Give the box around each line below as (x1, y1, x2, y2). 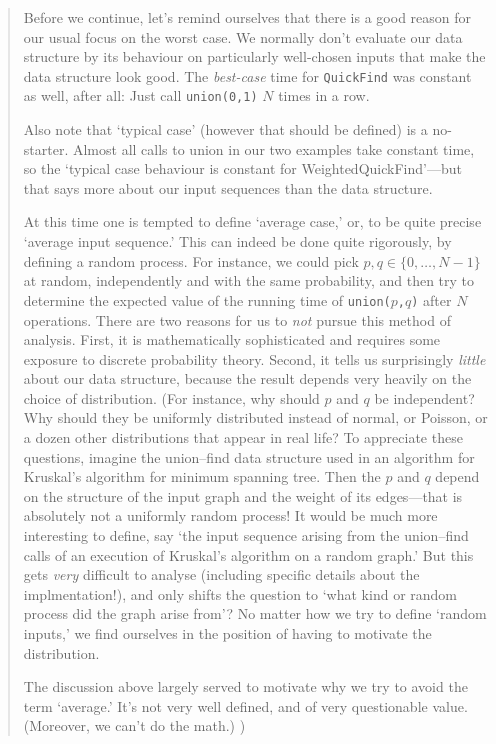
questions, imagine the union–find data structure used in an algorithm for (23, 446, 475, 467)
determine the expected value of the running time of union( (23, 289, 391, 310)
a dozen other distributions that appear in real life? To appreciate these (23, 427, 463, 448)
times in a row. (278, 85, 370, 106)
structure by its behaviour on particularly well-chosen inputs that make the (23, 46, 486, 67)
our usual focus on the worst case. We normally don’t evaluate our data (23, 26, 463, 47)
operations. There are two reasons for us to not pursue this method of (23, 309, 451, 330)
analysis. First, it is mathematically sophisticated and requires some (23, 329, 441, 350)
